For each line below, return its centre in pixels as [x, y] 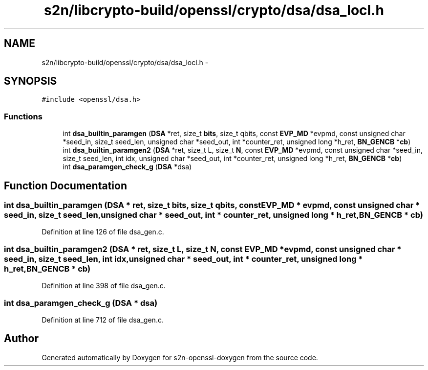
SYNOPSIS [31, 81]
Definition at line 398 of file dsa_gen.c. [104, 286]
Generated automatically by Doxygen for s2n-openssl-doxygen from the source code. [180, 357]
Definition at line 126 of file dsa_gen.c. [103, 232]
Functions [23, 116]
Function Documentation [65, 185]
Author [21, 339]
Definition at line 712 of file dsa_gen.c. [103, 320]
